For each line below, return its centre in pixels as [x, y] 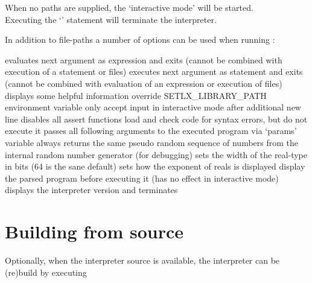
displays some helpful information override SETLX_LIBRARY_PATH [136, 95]
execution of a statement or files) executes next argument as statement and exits [154, 72]
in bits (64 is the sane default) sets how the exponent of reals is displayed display [155, 166]
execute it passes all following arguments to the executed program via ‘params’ [151, 131]
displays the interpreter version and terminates [91, 190]
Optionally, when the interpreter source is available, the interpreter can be [142, 260]
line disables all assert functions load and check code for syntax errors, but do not [156, 119]
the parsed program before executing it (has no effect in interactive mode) [142, 178]
